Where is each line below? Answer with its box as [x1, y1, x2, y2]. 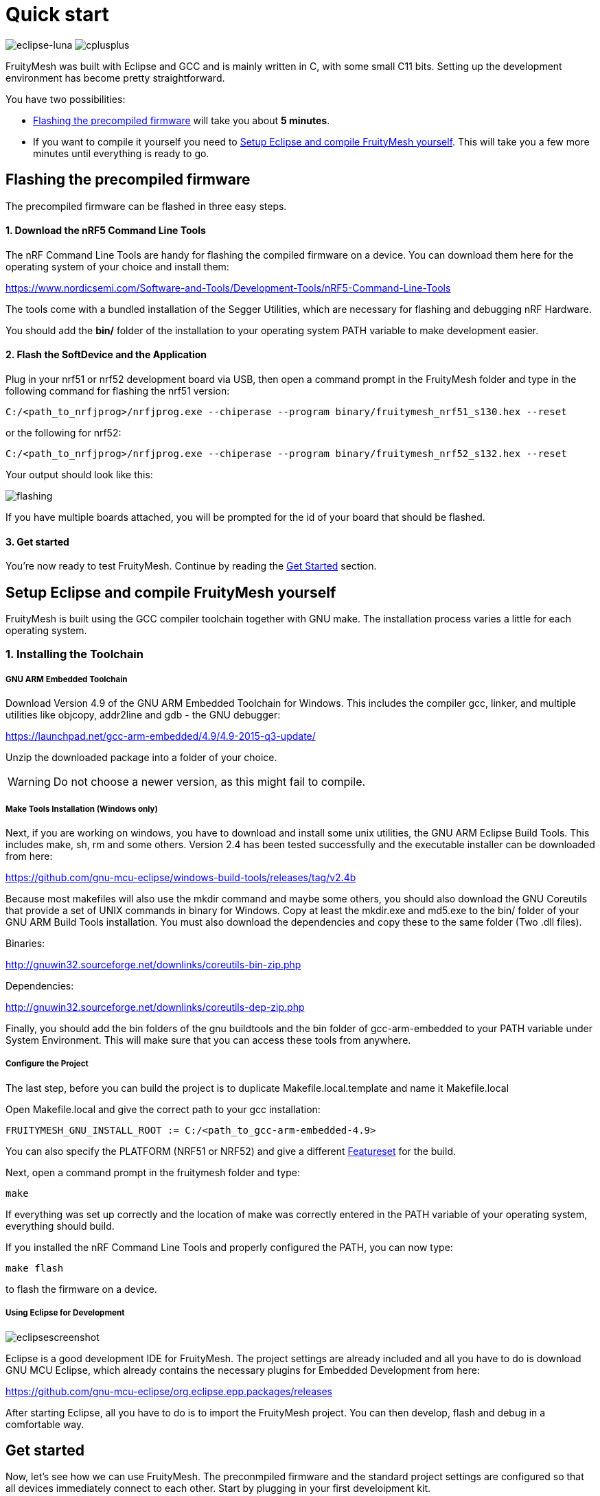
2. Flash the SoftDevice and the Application [5, 349, 207, 361]
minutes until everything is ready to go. [33, 147, 209, 159]
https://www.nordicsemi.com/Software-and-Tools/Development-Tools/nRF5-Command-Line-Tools [5, 281, 451, 294]
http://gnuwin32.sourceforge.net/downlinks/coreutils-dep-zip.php [5, 1001, 305, 1014]
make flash [5, 1262, 64, 1274]
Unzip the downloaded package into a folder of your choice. [5, 751, 277, 764]
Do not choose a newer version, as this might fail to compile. [53, 775, 366, 789]
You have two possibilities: [5, 93, 126, 105]
